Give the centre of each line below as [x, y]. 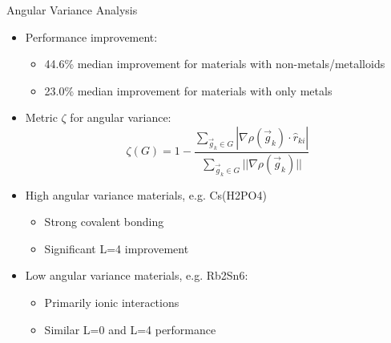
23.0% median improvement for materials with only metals [188, 90]
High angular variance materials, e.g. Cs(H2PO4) [146, 194]
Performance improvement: [91, 36]
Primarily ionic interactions [112, 302]
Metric [41, 117]
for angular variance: [121, 117]
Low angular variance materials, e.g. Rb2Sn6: [137, 275]
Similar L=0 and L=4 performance [130, 329]
